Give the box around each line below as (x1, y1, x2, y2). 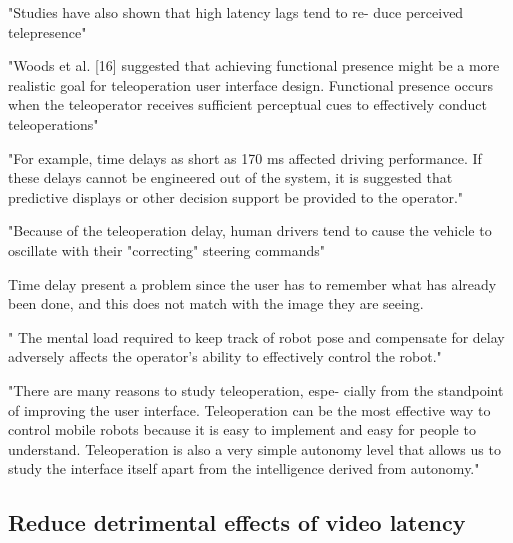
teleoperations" (8, 113, 99, 134)
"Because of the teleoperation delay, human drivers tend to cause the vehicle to (8, 220, 492, 241)
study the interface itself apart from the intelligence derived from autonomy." (8, 458, 480, 479)
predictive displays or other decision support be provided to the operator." (8, 186, 464, 207)
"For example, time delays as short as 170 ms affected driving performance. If (8, 147, 482, 168)
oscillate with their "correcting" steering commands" (8, 239, 326, 260)
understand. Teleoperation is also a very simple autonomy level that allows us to (8, 438, 501, 459)
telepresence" (8, 21, 87, 42)
